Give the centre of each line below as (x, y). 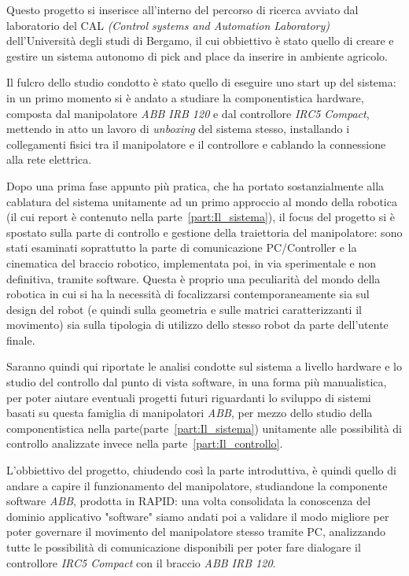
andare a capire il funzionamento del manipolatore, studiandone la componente (197, 485)
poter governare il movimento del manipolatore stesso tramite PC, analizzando (196, 532)
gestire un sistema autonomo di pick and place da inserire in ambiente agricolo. (197, 55)
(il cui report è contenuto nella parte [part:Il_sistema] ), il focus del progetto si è (201, 217)
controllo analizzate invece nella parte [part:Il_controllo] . (145, 443)
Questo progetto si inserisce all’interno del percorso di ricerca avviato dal (182, 9)
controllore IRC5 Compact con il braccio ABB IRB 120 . (141, 562)
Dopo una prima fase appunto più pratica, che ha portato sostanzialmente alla (195, 185)
